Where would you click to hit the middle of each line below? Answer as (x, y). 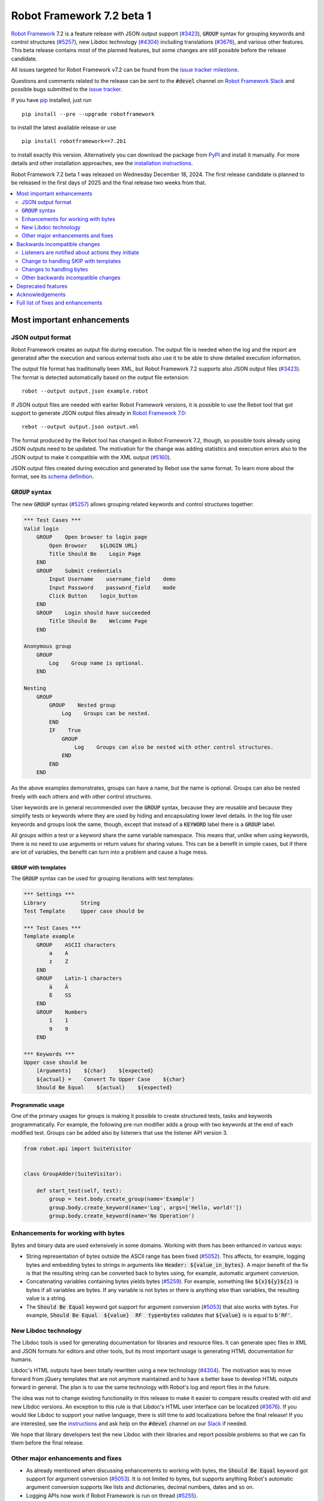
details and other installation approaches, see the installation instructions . (102, 163)
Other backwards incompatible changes (71, 278)
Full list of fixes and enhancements (59, 303)
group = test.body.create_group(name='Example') (122, 1199)
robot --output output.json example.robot (85, 391)
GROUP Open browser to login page (92, 537)
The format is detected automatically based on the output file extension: (100, 377)
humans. (22, 1359)
